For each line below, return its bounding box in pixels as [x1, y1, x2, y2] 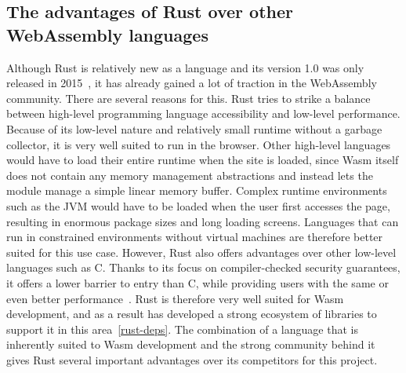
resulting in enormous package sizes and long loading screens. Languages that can [6, 213, 399, 229]
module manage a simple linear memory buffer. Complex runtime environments [6, 182, 387, 199]
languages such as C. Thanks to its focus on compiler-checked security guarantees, [6, 259, 401, 276]
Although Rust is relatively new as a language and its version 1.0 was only [6, 59, 364, 75]
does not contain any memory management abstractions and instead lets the [6, 166, 373, 183]
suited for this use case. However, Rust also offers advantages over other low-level [6, 243, 397, 260]
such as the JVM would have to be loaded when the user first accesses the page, [6, 197, 390, 214]
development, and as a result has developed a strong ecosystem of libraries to [6, 305, 377, 322]
